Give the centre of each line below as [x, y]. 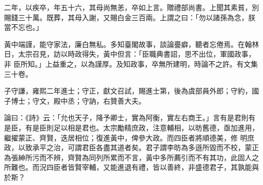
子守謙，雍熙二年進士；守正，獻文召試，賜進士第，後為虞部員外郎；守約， [128, 91]
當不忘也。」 [24, 27]
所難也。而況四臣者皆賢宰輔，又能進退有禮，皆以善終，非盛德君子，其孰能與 [131, 167]
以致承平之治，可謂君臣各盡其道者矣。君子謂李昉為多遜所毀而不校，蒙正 [138, 147]
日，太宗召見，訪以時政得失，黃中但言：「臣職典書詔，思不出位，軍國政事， [130, 54]
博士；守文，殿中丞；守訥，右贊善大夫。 [78, 100]
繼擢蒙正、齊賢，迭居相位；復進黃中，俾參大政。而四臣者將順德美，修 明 [126, 137]
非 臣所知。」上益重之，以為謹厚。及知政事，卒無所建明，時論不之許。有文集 [131, 63]
